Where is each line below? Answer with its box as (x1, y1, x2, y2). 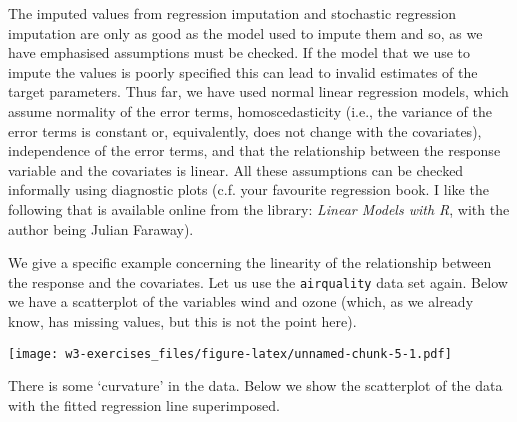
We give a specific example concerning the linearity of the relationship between (8, 252, 492, 273)
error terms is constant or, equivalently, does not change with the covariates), (8, 120, 482, 141)
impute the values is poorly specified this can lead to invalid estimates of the (8, 61, 478, 82)
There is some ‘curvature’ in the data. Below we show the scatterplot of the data (8, 375, 503, 396)
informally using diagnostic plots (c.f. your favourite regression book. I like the (8, 179, 489, 200)
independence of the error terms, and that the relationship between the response (8, 140, 501, 161)
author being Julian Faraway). (8, 218, 194, 239)
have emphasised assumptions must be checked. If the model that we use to (8, 42, 471, 63)
